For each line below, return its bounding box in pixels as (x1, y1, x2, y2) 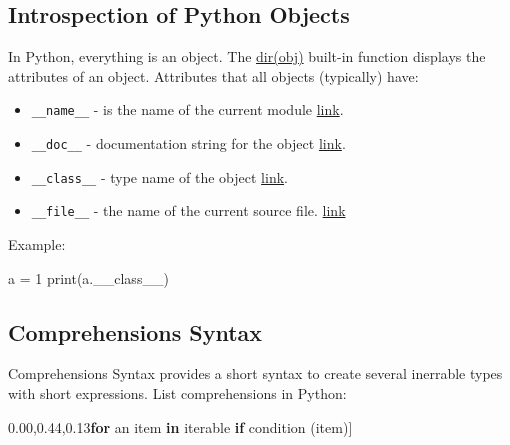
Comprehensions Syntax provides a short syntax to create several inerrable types (8, 363, 503, 384)
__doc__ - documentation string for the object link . (31, 133, 346, 154)
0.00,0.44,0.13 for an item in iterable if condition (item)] (8, 416, 353, 437)
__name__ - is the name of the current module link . (31, 99, 344, 120)
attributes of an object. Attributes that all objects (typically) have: (8, 65, 419, 86)
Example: (8, 234, 66, 255)
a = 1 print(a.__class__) (8, 267, 169, 288)
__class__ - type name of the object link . (31, 166, 288, 187)
